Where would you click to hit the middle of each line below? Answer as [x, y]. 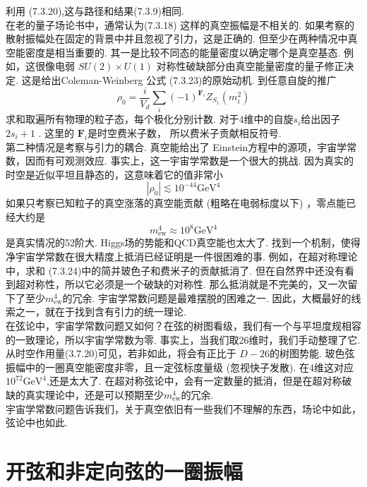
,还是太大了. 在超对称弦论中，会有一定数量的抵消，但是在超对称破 [199, 381]
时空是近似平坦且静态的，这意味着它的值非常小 [114, 174]
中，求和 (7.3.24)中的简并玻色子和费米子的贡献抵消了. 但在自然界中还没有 [175, 270]
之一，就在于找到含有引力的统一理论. [101, 312]
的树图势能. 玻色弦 [312, 353]
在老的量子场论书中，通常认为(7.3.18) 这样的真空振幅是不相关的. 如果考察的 [180, 24]
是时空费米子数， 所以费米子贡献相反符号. [185, 132]
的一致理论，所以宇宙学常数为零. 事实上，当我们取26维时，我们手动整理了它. [183, 339]
